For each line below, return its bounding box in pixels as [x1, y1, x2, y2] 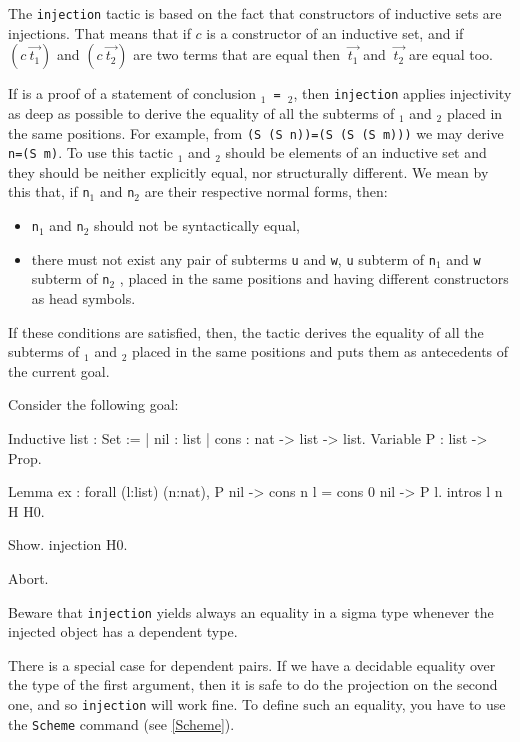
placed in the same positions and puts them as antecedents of [131, 341, 509, 362]
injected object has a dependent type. [8, 621, 238, 642]
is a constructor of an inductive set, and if [206, 22, 464, 43]
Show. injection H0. [8, 534, 128, 555]
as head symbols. [31, 288, 136, 309]
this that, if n [8, 181, 90, 202]
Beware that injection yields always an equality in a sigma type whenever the [8, 601, 494, 622]
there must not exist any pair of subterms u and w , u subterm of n [31, 248, 436, 269]
